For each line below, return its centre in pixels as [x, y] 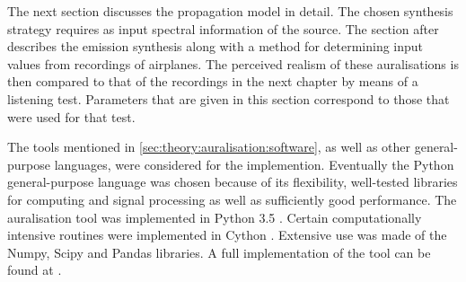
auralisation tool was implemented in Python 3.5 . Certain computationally [215, 217]
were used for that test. [71, 116]
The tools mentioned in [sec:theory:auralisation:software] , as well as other [209, 147]
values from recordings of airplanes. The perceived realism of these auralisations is [233, 63]
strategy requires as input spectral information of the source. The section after [223, 28]
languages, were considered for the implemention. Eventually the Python [254, 164]
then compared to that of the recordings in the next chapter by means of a [213, 81]
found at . [35, 270]
